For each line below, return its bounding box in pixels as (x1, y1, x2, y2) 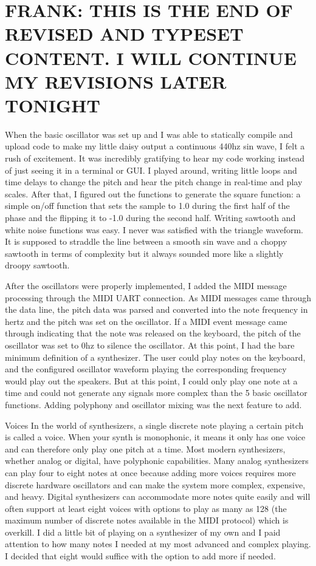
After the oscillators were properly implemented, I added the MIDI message (5, 279, 287, 292)
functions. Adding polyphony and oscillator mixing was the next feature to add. (5, 398, 302, 411)
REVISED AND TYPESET (5, 21, 244, 46)
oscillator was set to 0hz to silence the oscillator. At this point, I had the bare (5, 338, 295, 351)
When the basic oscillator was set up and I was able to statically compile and (5, 128, 293, 140)
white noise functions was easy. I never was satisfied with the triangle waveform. (5, 223, 303, 236)
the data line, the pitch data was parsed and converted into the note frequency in (5, 303, 308, 316)
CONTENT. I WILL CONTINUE (5, 45, 297, 70)
